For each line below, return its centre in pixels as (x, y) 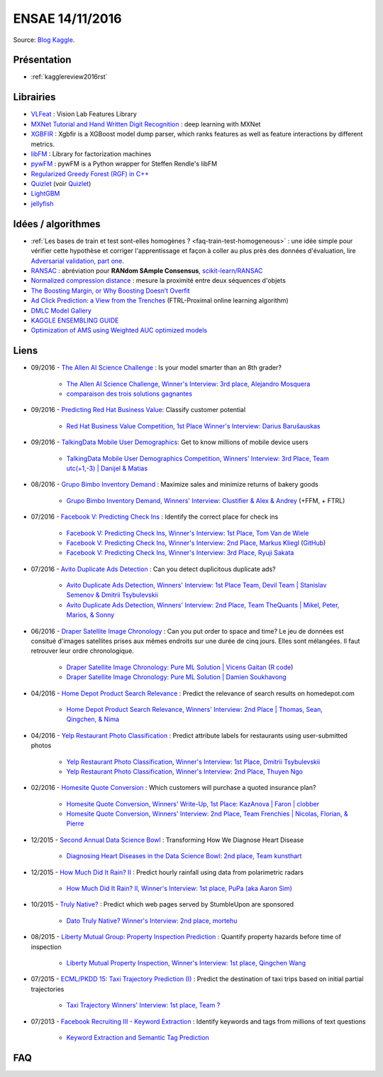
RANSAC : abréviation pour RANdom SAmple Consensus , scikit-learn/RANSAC (147, 271)
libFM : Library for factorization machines (91, 153)
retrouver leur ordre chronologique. (82, 651)
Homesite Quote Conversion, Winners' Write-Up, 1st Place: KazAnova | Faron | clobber (193, 803)
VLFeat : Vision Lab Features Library (84, 114)
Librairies (34, 97)
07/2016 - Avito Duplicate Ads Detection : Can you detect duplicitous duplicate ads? (153, 569)
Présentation (42, 60)
